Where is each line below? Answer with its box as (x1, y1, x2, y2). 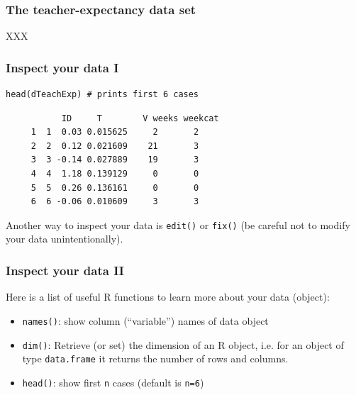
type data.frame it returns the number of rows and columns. (22, 351, 289, 366)
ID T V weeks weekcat (61, 113, 219, 123)
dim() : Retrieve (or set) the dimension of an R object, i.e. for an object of (22, 337, 344, 352)
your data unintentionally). (6, 231, 123, 246)
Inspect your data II (6, 261, 124, 279)
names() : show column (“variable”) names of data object (22, 313, 269, 328)
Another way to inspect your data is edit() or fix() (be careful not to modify (6, 217, 350, 232)
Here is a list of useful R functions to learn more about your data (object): (6, 289, 330, 304)
